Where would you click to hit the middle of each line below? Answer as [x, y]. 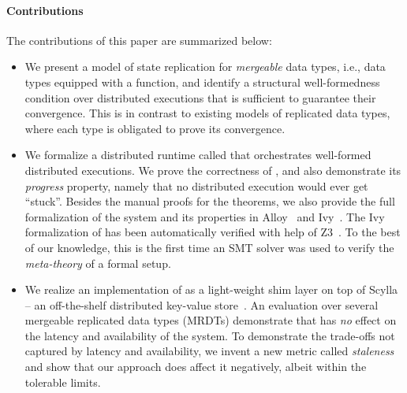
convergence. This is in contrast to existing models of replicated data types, [207, 113]
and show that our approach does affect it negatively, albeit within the [196, 367]
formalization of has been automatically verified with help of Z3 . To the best [213, 232]
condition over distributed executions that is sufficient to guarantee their [200, 97]
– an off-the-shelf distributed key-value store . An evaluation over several [202, 304]
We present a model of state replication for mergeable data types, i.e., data [205, 67]
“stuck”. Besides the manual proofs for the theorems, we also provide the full [210, 201]
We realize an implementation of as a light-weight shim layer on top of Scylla [211, 289]
